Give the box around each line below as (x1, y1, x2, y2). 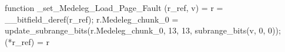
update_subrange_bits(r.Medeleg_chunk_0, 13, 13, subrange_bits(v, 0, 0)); (5, 24, 281, 36)
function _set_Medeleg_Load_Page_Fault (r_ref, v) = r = (5, 2, 223, 13)
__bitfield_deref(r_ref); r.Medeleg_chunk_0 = (5, 13, 179, 25)
